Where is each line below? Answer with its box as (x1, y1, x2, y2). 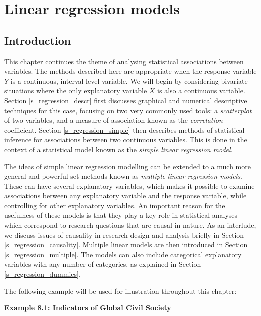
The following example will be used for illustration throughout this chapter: (4, 285, 237, 296)
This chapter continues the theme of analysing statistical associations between (4, 56, 244, 66)
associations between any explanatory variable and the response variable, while (4, 190, 247, 201)
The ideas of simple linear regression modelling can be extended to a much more (4, 161, 251, 171)
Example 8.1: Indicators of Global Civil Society (4, 302, 171, 313)
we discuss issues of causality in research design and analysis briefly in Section (4, 229, 244, 240)
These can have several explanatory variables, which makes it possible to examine (4, 180, 255, 191)
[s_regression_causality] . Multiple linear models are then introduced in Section (4, 239, 248, 250)
